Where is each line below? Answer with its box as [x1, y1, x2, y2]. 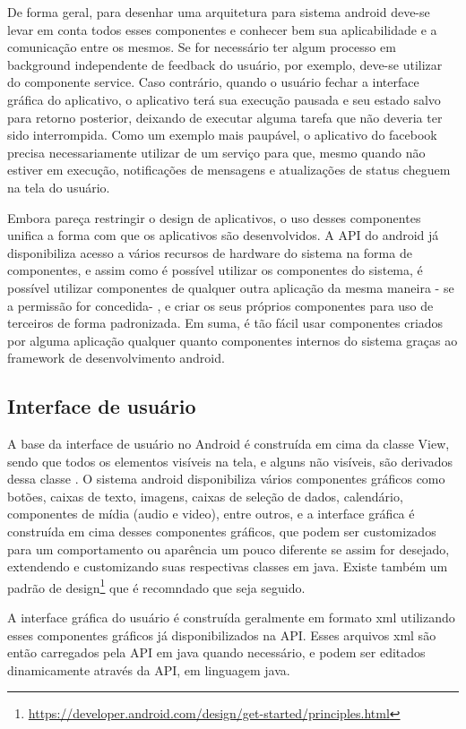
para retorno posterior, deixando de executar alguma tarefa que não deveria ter [7, 107, 443, 126]
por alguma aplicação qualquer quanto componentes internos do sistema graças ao [7, 330, 458, 349]
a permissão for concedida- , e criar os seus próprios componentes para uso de [7, 296, 434, 314]
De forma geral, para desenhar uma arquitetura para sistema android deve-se [7, 3, 430, 21]
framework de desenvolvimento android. [7, 348, 225, 367]
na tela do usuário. [7, 177, 110, 196]
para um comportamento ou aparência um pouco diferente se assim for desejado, [7, 539, 450, 558]
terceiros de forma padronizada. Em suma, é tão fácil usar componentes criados [7, 313, 444, 332]
